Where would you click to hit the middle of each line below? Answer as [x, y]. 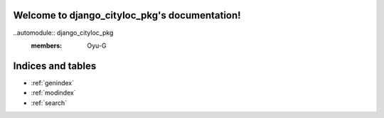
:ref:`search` [49, 102]
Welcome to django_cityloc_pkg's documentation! [127, 15]
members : [47, 45]
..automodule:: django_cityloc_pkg [63, 33]
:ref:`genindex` [53, 82]
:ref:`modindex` [53, 93]
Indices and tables [55, 66]
